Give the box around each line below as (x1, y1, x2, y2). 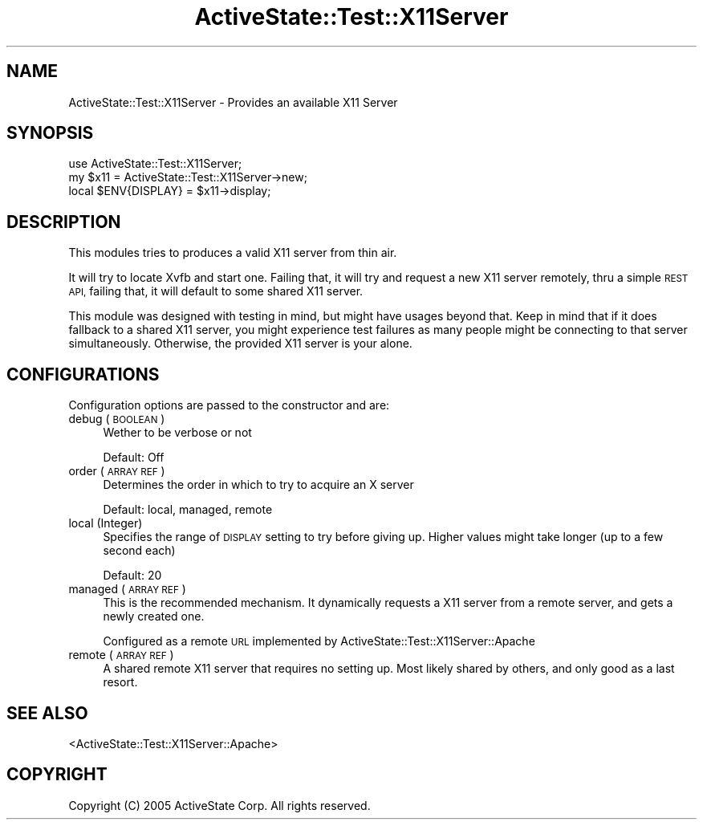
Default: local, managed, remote (103, 503, 273, 517)
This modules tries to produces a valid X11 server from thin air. (68, 246, 397, 260)
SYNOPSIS (6, 123, 94, 144)
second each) (103, 543, 176, 558)
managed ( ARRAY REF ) (68, 582, 186, 596)
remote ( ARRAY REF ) (68, 648, 174, 662)
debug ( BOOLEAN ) (68, 412, 165, 426)
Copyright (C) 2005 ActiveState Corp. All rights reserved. (68, 798, 371, 812)
